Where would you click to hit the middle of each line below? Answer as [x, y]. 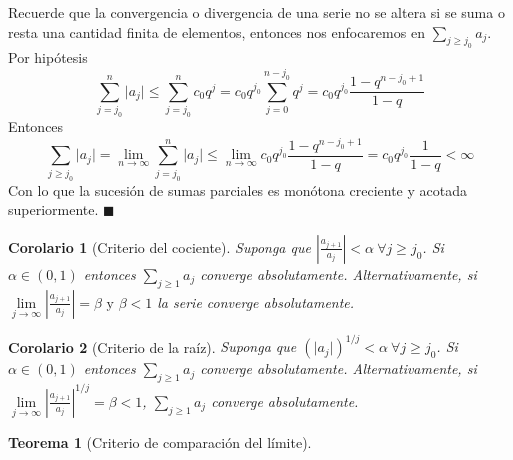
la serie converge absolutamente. [256, 301]
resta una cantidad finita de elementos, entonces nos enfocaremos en [216, 31]
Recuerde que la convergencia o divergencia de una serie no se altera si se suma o [256, 12]
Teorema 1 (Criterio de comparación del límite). [160, 441]
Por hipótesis [48, 57]
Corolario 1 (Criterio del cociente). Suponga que [159, 246]
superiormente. [53, 209]
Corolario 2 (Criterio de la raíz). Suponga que [152, 346]
